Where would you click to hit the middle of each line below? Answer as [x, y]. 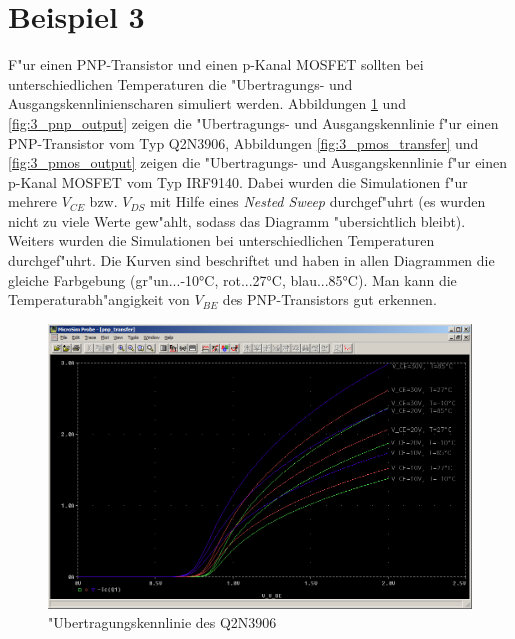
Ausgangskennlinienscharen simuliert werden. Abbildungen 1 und [207, 103]
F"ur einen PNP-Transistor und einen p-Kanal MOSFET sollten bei [216, 64]
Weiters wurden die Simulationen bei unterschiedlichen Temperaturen [221, 240]
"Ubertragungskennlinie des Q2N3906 [162, 622]
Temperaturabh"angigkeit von [99, 299]
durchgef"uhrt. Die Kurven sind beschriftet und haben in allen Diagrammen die [251, 260]
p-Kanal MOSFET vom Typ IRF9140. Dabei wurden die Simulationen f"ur [238, 181]
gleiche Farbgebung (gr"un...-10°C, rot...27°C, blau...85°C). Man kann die [232, 279]
